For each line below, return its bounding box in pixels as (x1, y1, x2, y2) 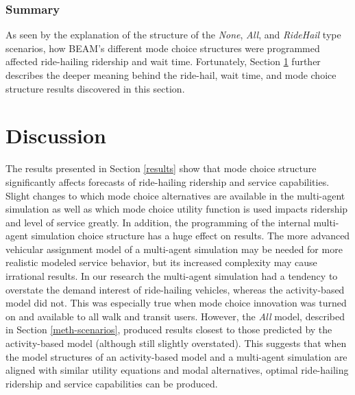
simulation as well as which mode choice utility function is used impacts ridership (5, 202, 348, 216)
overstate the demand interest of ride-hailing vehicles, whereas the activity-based (5, 282, 345, 296)
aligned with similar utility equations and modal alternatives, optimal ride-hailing (5, 363, 349, 377)
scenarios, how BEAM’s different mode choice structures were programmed (5, 40, 320, 55)
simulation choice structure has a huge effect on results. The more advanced (31, 228, 350, 243)
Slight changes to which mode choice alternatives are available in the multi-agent (5, 188, 345, 202)
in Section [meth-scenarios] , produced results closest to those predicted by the (5, 322, 332, 337)
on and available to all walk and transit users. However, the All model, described (5, 309, 345, 323)
